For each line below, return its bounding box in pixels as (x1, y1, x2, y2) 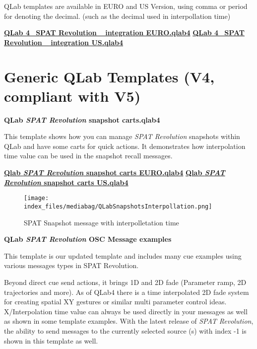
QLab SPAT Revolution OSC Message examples (4, 234, 172, 244)
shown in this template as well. (4, 335, 98, 346)
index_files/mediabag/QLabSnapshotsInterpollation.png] (24, 203, 212, 210)
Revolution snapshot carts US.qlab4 (4, 177, 128, 187)
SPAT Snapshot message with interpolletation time (24, 217, 179, 227)
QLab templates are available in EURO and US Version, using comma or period (4, 1, 248, 11)
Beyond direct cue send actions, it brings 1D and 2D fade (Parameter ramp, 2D (4, 277, 247, 287)
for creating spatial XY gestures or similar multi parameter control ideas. (4, 296, 227, 307)
